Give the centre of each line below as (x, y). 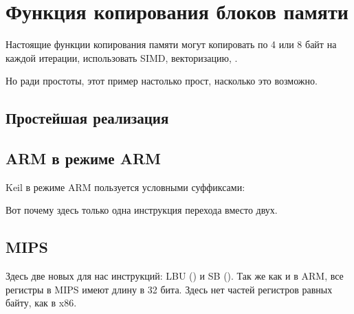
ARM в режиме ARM (84, 158)
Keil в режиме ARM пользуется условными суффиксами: (125, 187)
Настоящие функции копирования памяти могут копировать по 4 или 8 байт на (171, 44)
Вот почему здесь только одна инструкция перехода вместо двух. (142, 210)
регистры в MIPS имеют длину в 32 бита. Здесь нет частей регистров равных (169, 289)
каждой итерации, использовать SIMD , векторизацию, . (122, 57)
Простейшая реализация (87, 118)
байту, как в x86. (41, 303)
